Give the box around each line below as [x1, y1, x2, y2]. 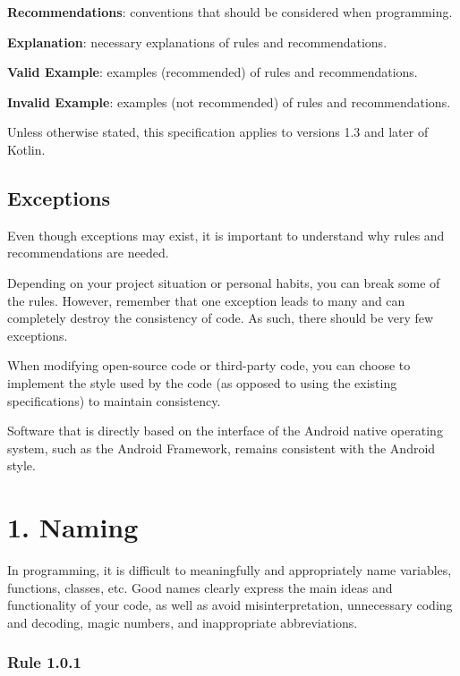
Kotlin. [7, 139, 46, 158]
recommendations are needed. [7, 243, 169, 262]
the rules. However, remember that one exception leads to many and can [7, 291, 405, 309]
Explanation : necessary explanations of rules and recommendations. [7, 32, 388, 51]
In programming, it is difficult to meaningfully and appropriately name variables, [7, 561, 452, 579]
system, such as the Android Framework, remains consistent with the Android [7, 438, 436, 457]
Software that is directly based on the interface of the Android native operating [7, 421, 443, 440]
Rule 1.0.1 [7, 651, 81, 673]
